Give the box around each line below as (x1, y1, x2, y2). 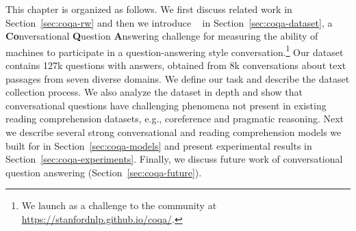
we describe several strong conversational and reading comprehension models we (5, 125, 342, 139)
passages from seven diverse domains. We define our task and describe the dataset (5, 71, 350, 85)
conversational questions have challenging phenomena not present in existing (5, 98, 327, 112)
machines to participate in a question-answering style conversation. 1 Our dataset (5, 42, 344, 59)
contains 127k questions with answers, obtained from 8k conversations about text (5, 58, 346, 72)
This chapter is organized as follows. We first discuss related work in (5, 2, 292, 16)
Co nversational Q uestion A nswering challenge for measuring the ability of (5, 29, 318, 43)
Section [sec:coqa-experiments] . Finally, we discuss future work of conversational (5, 152, 343, 166)
